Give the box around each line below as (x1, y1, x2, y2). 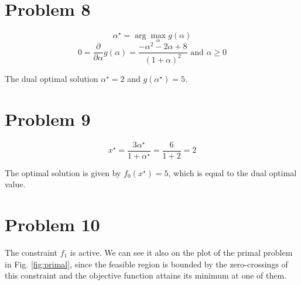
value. (5, 178, 26, 190)
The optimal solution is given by (5, 166, 121, 178)
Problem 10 (5, 212, 100, 236)
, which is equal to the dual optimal (168, 166, 297, 178)
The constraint (5, 246, 57, 258)
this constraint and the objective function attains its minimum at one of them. (5, 269, 287, 281)
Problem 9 (5, 107, 91, 131)
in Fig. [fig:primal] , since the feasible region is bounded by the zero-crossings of (5, 257, 288, 270)
